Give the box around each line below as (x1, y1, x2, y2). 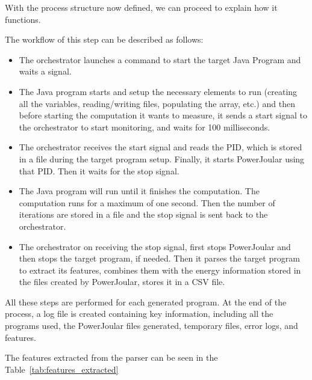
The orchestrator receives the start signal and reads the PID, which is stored (19, 141, 302, 153)
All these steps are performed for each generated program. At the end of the (5, 295, 287, 308)
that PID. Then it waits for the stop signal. (19, 164, 179, 177)
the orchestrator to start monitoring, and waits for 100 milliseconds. (19, 120, 270, 133)
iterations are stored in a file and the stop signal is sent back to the (19, 208, 268, 221)
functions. (5, 13, 41, 25)
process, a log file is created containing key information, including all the (5, 307, 273, 320)
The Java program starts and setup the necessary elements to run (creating (19, 85, 298, 97)
